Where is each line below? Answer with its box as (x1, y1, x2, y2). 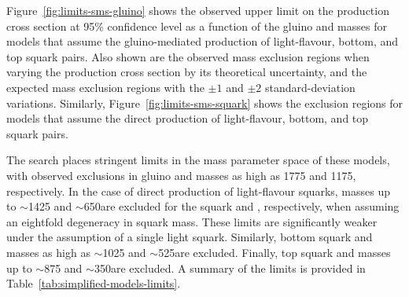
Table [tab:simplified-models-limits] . (6, 275, 181, 291)
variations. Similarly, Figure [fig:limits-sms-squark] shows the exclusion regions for (6, 94, 403, 111)
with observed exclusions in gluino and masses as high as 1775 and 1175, (6, 167, 356, 183)
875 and (44, 259, 83, 276)
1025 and (102, 244, 146, 260)
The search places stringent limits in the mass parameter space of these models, (6, 152, 390, 168)
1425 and (28, 198, 72, 214)
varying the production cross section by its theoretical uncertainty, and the (6, 64, 367, 80)
